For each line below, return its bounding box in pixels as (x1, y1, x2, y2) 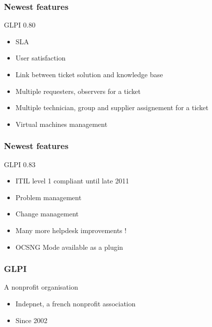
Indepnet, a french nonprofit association (15, 298, 136, 308)
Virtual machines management (15, 119, 108, 129)
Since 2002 (15, 315, 48, 325)
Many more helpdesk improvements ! (15, 225, 127, 235)
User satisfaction (15, 53, 66, 63)
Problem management (15, 192, 82, 202)
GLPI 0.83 (4, 159, 35, 169)
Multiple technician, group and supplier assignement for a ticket (15, 102, 209, 113)
